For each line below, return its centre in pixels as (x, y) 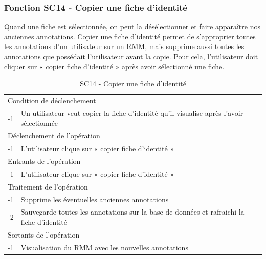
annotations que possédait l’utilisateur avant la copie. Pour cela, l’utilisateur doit (131, 56)
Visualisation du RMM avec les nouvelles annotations (104, 247)
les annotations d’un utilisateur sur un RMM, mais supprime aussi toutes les (124, 46)
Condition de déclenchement (52, 100)
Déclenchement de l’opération (54, 136)
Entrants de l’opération (44, 161)
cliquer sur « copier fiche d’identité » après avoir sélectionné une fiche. (114, 66)
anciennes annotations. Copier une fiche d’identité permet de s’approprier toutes (130, 36)
